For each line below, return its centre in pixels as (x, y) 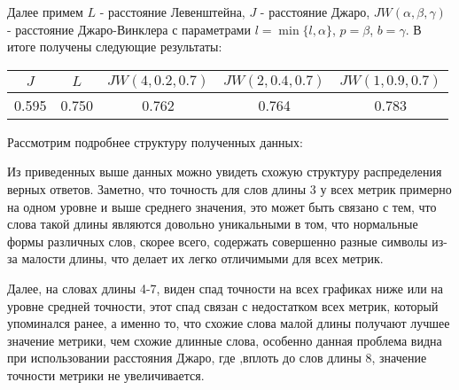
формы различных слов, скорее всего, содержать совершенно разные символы (218, 241)
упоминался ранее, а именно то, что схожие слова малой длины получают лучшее (229, 323)
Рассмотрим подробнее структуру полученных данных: (155, 141)
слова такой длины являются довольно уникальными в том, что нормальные (213, 224)
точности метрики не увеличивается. (106, 374)
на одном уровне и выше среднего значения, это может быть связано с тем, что (222, 206)
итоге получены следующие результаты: (115, 47)
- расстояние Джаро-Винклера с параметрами (129, 29)
